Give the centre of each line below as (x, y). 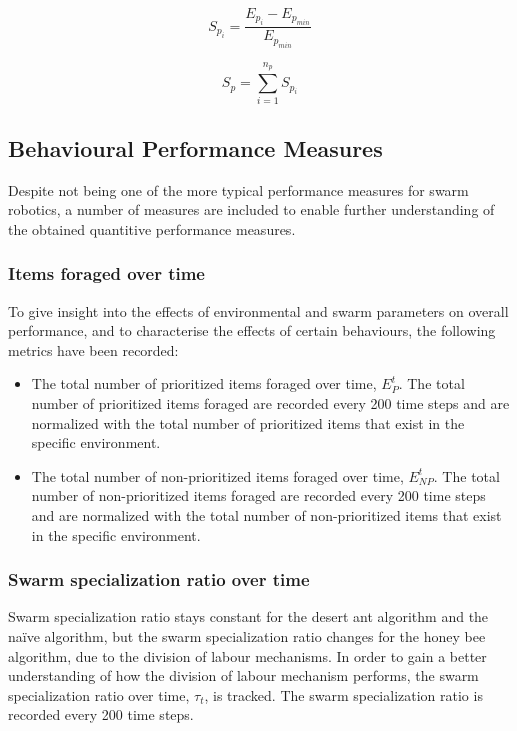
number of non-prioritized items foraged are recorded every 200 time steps (258, 495)
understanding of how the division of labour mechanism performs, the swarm (243, 675)
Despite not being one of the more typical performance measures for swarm (238, 189)
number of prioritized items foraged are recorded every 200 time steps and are (270, 402)
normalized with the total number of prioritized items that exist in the (248, 422)
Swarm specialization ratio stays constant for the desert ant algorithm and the (248, 616)
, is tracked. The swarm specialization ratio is (343, 694)
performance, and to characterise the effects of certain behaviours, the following (252, 330)
